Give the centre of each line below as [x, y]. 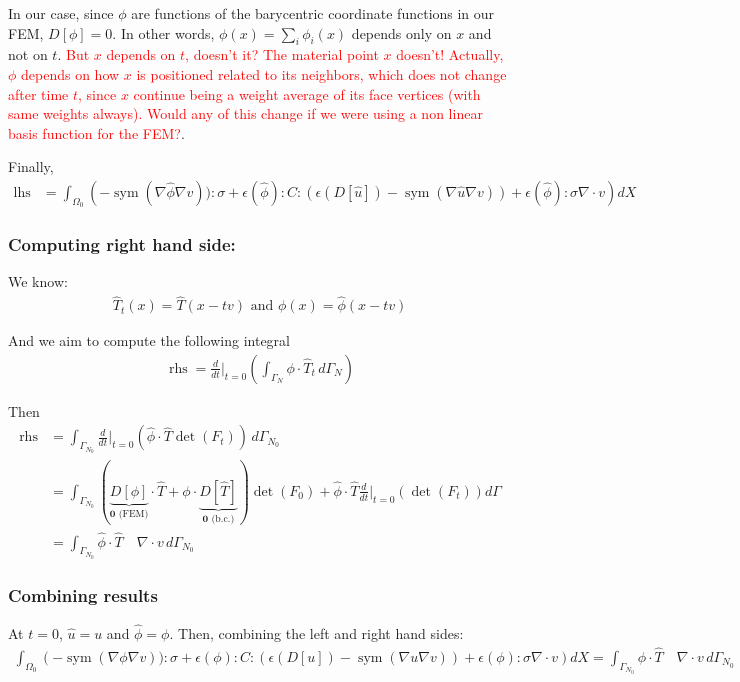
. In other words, [163, 32]
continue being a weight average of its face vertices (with [307, 93]
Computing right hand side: [122, 244]
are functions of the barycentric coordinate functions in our [313, 13]
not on [28, 54]
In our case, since [61, 13]
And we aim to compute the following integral [149, 340]
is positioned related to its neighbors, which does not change [321, 73]
